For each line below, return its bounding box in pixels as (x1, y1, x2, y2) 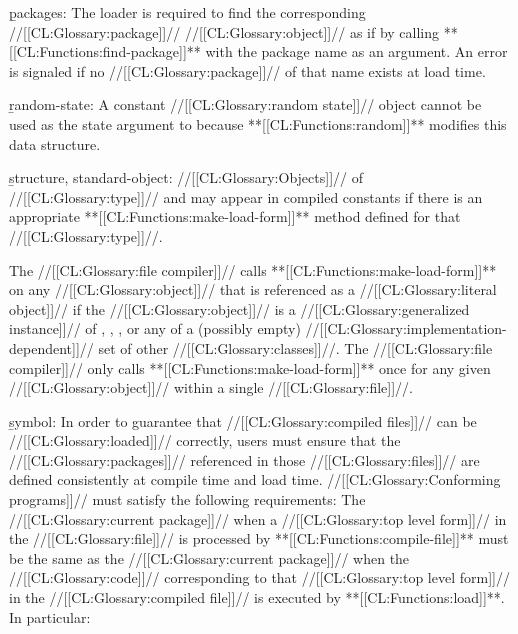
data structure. (9, 133, 101, 154)
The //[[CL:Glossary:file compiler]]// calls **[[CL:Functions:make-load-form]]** (9, 259, 497, 280)
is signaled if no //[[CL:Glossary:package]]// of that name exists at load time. (9, 60, 486, 81)
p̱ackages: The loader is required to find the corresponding (9, 2, 366, 22)
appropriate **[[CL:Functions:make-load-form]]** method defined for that (9, 206, 461, 227)
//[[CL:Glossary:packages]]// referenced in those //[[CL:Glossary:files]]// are (9, 449, 480, 470)
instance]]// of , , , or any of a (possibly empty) (9, 318, 301, 339)
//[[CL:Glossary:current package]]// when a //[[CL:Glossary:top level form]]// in (9, 508, 507, 529)
